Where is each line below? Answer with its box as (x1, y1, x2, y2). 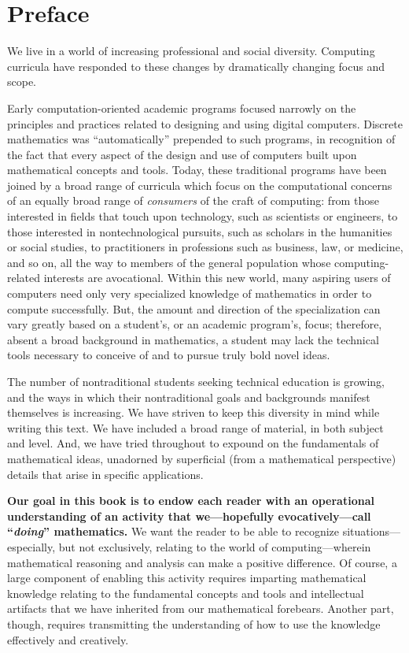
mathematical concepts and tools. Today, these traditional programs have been (7, 161, 387, 178)
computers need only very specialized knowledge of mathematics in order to (7, 285, 372, 302)
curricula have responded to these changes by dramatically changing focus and (7, 58, 385, 74)
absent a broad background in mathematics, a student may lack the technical (7, 331, 379, 347)
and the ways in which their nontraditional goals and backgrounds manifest (7, 388, 370, 405)
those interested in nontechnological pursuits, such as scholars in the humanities (7, 223, 392, 239)
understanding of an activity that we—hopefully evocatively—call (7, 507, 371, 524)
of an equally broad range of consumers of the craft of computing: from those (7, 192, 379, 209)
